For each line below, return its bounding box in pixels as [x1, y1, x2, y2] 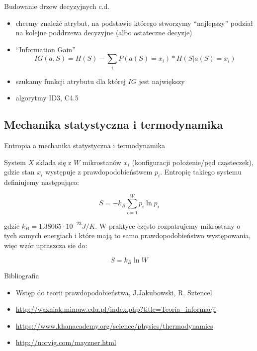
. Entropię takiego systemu [160, 167, 242, 177]
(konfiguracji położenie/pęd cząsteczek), [132, 157, 254, 167]
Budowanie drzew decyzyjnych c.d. [4, 1, 110, 11]
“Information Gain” [15, 44, 76, 54]
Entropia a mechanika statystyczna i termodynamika [4, 140, 165, 151]
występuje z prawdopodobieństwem [45, 167, 153, 177]
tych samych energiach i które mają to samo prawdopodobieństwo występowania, [4, 230, 251, 241]
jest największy [139, 76, 185, 86]
